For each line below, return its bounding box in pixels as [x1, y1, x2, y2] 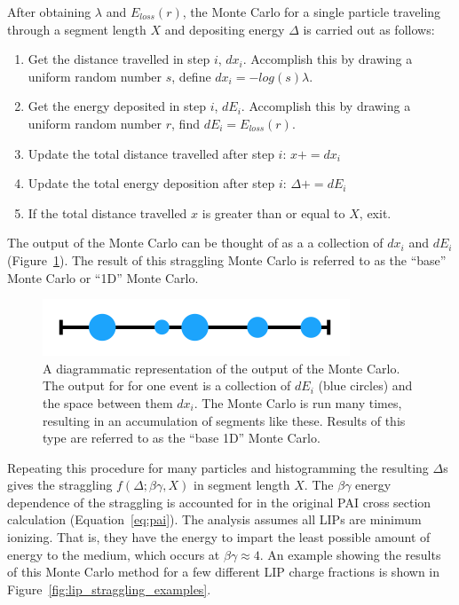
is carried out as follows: [303, 20, 435, 38]
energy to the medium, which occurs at [7, 545, 220, 563]
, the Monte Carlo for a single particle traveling [182, 3, 441, 20]
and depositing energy [164, 20, 285, 38]
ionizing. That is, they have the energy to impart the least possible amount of [7, 528, 431, 546]
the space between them [43, 393, 173, 412]
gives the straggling [7, 475, 113, 494]
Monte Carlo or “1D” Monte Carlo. [7, 268, 199, 287]
